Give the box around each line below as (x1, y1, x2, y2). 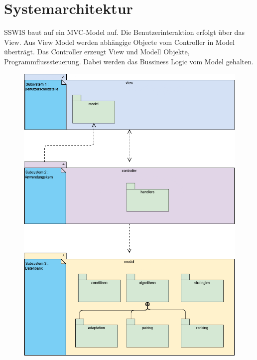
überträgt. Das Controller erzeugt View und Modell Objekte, (4, 46, 190, 57)
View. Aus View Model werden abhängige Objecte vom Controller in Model (4, 36, 235, 47)
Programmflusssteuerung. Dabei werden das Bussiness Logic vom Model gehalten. (4, 56, 254, 66)
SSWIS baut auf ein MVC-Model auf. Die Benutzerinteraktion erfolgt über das (4, 27, 245, 37)
